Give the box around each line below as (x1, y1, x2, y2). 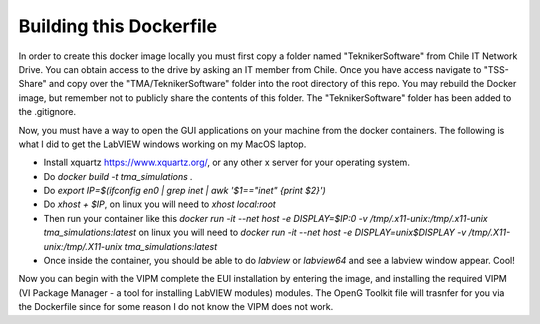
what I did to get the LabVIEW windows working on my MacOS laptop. (18, 138, 307, 150)
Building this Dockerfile (18, 15, 218, 37)
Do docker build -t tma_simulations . (43, 170, 194, 182)
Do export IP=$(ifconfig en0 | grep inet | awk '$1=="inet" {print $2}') (43, 185, 327, 197)
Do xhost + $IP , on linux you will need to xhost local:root (43, 198, 277, 210)
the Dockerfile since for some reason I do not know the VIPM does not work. (18, 301, 334, 313)
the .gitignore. (18, 106, 77, 118)
